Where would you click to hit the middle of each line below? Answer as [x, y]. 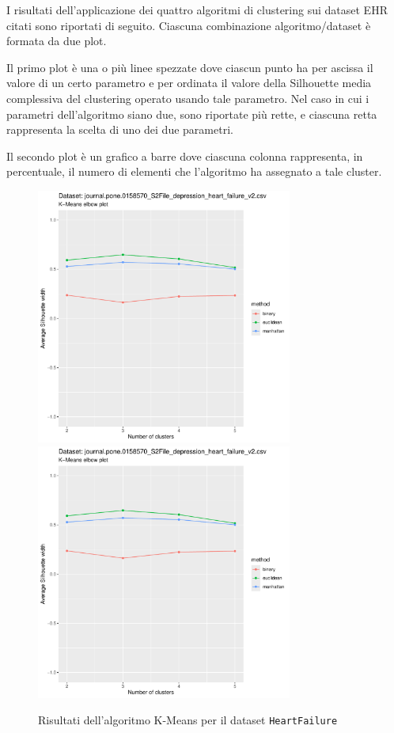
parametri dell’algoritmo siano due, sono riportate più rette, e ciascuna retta [192, 114]
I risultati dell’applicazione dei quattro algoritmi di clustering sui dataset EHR [197, 9]
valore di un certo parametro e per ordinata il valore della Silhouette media [189, 83]
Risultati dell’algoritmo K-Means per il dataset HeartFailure [188, 720]
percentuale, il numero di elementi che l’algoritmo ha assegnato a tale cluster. [194, 171]
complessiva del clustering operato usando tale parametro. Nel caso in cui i [188, 98]
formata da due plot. [57, 41]
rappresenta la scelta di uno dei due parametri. [120, 129]
